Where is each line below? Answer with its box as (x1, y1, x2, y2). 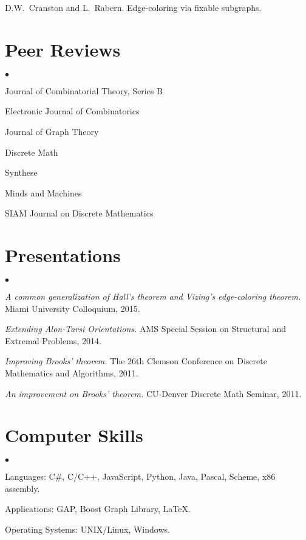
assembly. (5, 482, 40, 494)
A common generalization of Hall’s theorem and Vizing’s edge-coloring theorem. (5, 290, 301, 302)
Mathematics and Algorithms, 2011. (5, 366, 138, 379)
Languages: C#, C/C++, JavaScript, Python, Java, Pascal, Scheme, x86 (5, 470, 276, 483)
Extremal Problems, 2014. (5, 334, 101, 347)
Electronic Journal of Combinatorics (5, 105, 140, 117)
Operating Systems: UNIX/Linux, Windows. (5, 523, 170, 536)
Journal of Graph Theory (5, 125, 99, 137)
